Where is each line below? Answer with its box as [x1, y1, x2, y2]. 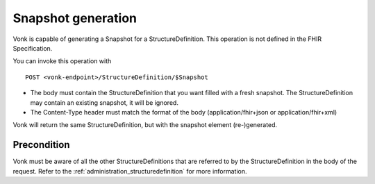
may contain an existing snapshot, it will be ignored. [30, 98, 178, 107]
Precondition [12, 139, 70, 151]
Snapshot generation [12, 10, 137, 26]
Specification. [12, 44, 53, 52]
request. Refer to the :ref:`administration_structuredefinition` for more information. [12, 167, 247, 175]
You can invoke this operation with [12, 57, 112, 65]
